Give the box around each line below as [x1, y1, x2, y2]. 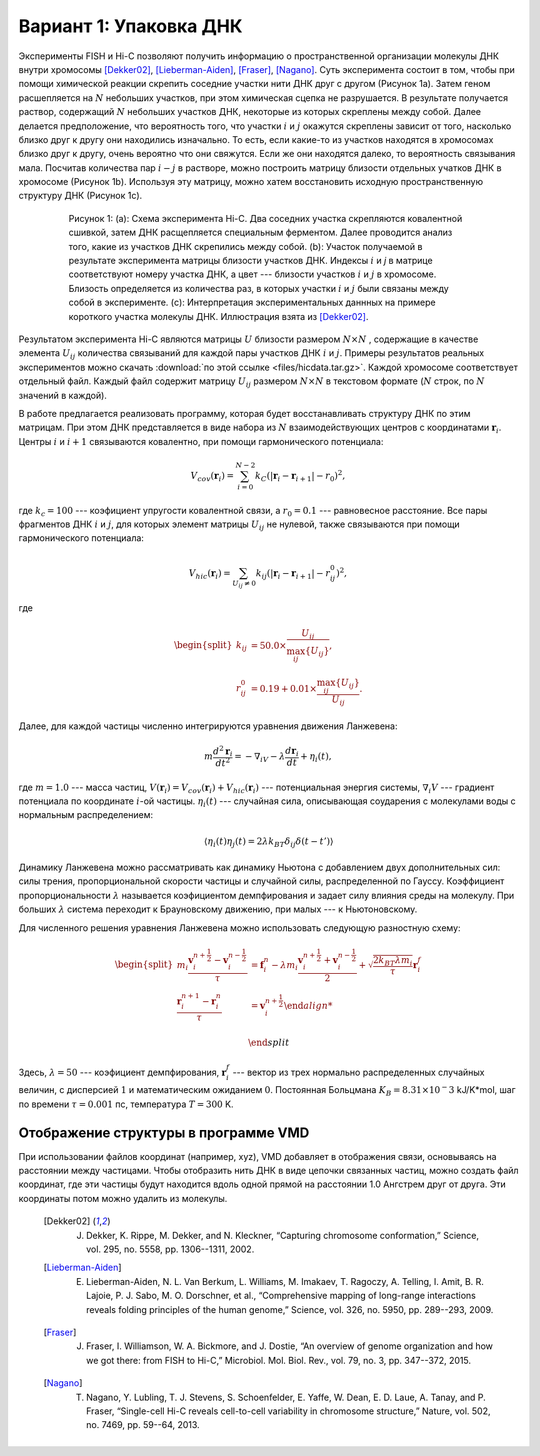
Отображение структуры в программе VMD [18, 1124, 310, 1141]
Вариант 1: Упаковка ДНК [18, 15, 243, 37]
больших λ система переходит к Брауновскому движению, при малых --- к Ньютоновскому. [18, 903, 418, 915]
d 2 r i [212, 743, 234, 759]
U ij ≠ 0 [231, 579, 257, 590]
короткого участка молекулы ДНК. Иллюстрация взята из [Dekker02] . [68, 310, 369, 322]
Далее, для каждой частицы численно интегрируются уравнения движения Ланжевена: [18, 720, 398, 732]
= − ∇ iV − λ [233, 750, 286, 764]
